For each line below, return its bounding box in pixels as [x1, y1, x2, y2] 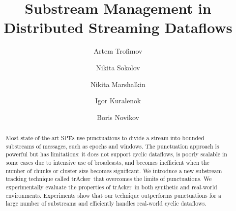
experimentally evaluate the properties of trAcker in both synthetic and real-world [5, 183, 217, 191]
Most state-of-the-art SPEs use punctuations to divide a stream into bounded [5, 134, 205, 142]
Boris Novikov [97, 112, 139, 122]
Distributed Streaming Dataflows [3, 17, 233, 37]
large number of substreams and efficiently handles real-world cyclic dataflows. [5, 199, 206, 208]
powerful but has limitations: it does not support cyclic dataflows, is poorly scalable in [5, 150, 227, 158]
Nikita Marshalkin [90, 79, 146, 89]
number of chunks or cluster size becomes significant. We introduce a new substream [5, 166, 222, 175]
